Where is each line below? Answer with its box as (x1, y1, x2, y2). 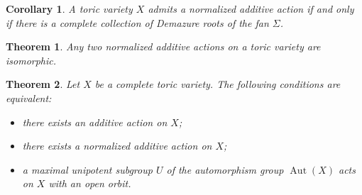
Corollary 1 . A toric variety (6, 1, 133, 16)
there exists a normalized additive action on (22, 138, 212, 153)
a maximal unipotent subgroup (22, 162, 153, 177)
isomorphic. (6, 52, 57, 67)
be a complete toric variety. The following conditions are (94, 77, 341, 91)
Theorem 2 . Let (6, 77, 80, 91)
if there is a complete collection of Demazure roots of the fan (6, 15, 269, 30)
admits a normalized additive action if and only (148, 1, 354, 16)
